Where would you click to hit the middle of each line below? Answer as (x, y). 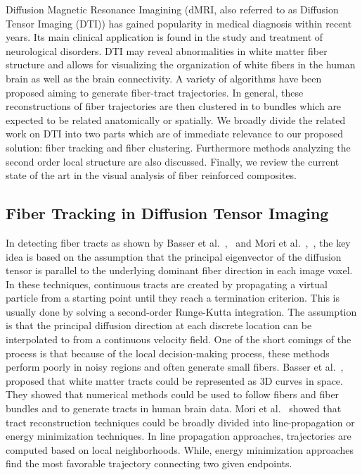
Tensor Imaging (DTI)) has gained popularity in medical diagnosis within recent (179, 23)
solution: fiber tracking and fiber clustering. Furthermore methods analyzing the (178, 147)
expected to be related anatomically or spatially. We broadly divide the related (176, 119)
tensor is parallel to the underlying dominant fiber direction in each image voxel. (179, 270)
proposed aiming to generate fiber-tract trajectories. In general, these (155, 92)
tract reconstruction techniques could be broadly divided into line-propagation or (180, 422)
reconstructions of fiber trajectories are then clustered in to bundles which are (174, 106)
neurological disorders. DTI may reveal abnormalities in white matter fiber (167, 50)
